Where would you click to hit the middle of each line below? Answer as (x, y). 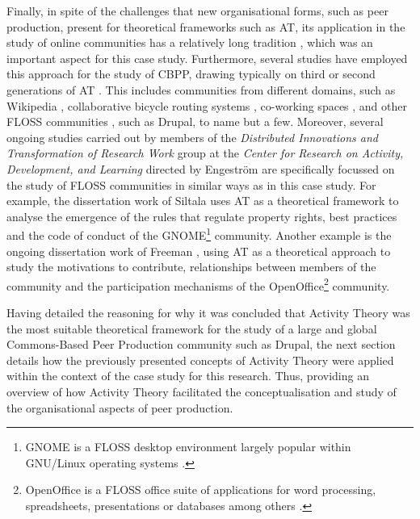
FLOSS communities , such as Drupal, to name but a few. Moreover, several (195, 121)
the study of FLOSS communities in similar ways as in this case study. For (191, 184)
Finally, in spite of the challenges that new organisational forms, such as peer (197, 10)
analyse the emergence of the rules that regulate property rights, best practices (202, 216)
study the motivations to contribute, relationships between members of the (191, 267)
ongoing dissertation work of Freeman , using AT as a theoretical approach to (199, 251)
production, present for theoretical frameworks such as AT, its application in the (206, 26)
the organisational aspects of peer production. (120, 407)
